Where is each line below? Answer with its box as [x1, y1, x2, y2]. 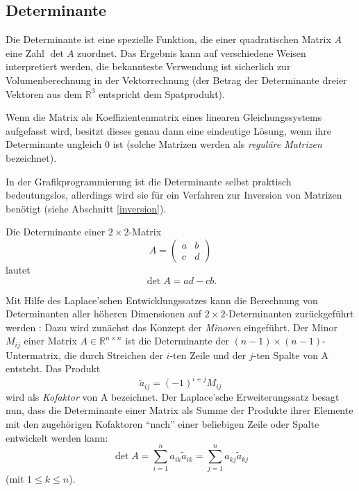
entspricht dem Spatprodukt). [99, 86, 225, 101]
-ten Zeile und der [169, 347, 247, 362]
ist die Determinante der [125, 333, 229, 348]
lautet [6, 262, 31, 276]
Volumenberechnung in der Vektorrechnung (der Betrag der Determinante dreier [6, 72, 347, 87]
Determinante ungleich [6, 137, 102, 151]
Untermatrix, [6, 347, 61, 362]
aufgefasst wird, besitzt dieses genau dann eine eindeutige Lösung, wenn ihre [6, 123, 331, 138]
